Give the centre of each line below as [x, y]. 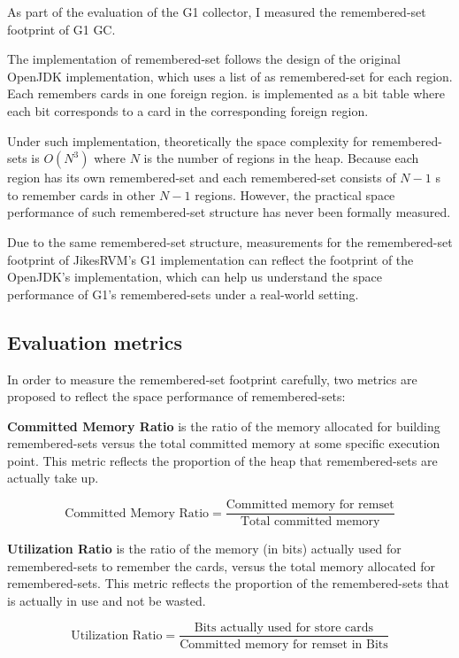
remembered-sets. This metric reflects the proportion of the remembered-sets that [229, 583]
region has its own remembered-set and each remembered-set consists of [202, 178]
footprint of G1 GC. [61, 29]
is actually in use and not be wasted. [107, 600]
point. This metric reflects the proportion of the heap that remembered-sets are [222, 460]
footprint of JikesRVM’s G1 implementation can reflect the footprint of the [210, 259]
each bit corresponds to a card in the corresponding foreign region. [188, 110]
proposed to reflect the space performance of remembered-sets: [176, 396]
